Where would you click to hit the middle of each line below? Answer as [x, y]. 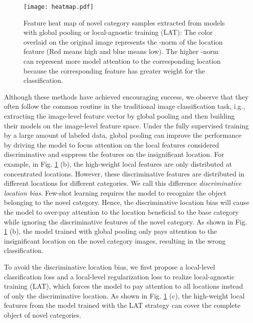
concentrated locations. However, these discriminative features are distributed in [124, 173]
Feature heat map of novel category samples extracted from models [124, 22]
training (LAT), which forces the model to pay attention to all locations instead [124, 286]
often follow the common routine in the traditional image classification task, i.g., [125, 106]
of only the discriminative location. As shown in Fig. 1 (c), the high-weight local [124, 295]
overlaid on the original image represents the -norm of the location [123, 41]
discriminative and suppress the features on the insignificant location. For [114, 154]
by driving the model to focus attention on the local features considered [112, 144]
